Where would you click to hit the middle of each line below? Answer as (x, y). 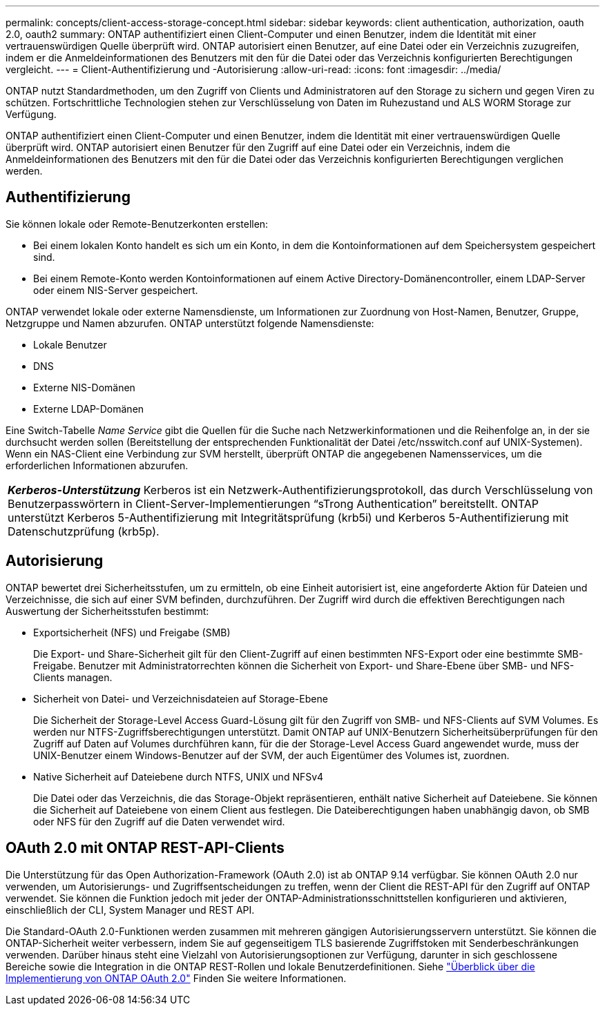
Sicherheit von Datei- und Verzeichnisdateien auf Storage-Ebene (181, 698)
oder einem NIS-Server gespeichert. (116, 290)
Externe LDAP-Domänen (89, 409)
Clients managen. (73, 677)
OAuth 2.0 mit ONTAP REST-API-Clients (145, 848)
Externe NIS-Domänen (84, 387)
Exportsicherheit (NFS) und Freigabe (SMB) (132, 632)
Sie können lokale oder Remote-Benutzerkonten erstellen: (137, 224)
